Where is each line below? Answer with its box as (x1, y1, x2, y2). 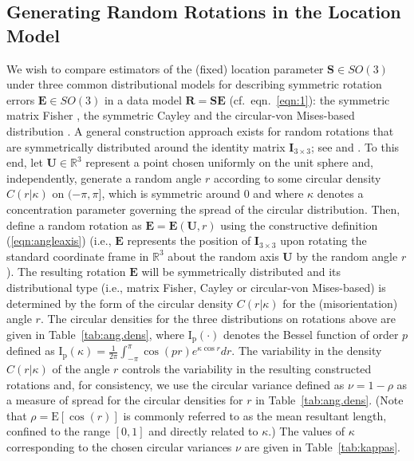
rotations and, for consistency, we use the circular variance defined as (6, 376, 345, 392)
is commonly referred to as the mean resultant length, (123, 407, 387, 424)
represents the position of (127, 232, 251, 249)
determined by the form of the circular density (6, 294, 234, 311)
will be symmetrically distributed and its (141, 263, 341, 280)
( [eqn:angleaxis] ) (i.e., (6, 232, 112, 249)
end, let (6, 154, 43, 171)
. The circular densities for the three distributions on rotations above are (40, 310, 396, 327)
